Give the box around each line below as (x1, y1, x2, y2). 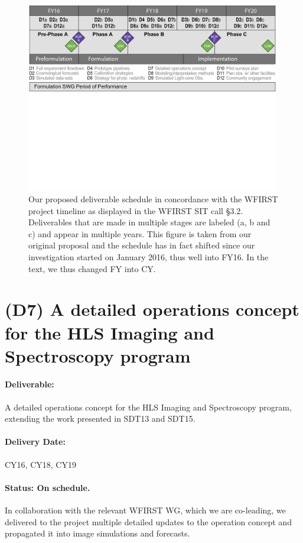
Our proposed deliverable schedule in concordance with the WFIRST (28, 192, 278, 205)
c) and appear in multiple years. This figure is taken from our (28, 227, 252, 240)
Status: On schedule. (5, 481, 90, 493)
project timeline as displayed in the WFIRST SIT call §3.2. (28, 204, 243, 216)
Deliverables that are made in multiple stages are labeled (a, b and (28, 216, 271, 228)
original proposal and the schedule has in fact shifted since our (28, 239, 255, 251)
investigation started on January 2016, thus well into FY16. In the (28, 250, 269, 263)
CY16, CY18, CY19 (5, 458, 76, 470)
